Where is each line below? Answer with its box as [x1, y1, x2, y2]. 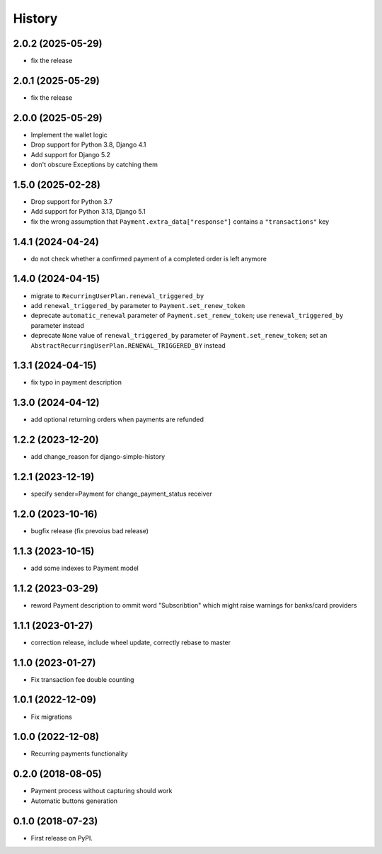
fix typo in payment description [30, 378, 122, 387]
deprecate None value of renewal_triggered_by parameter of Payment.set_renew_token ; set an [30, 331, 328, 340]
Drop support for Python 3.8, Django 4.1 [30, 140, 146, 149]
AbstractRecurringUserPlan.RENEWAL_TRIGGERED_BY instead [30, 341, 226, 350]
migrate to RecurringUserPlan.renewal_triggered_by [30, 291, 204, 300]
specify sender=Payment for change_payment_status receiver [30, 489, 212, 499]
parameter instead [30, 321, 85, 329]
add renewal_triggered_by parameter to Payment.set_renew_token [30, 301, 245, 309]
